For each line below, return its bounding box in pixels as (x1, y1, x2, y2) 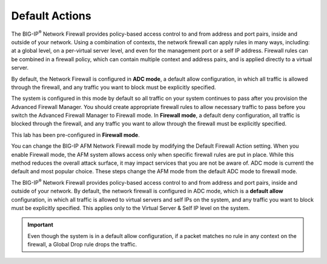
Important (27, 221, 54, 228)
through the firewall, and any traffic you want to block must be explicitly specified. (11, 84, 216, 91)
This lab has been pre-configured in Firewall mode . (11, 131, 140, 139)
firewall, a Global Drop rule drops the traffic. (27, 241, 137, 248)
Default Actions (11, 9, 91, 22)
